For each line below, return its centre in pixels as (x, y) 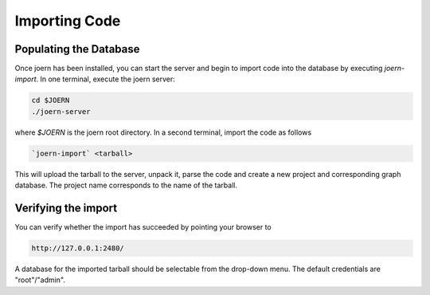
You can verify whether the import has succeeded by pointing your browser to (143, 227)
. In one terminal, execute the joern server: (106, 79)
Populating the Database (77, 49)
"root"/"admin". (40, 280)
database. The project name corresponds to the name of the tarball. (126, 185)
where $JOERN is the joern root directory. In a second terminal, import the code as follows (163, 132)
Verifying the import (66, 208)
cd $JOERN (51, 100)
